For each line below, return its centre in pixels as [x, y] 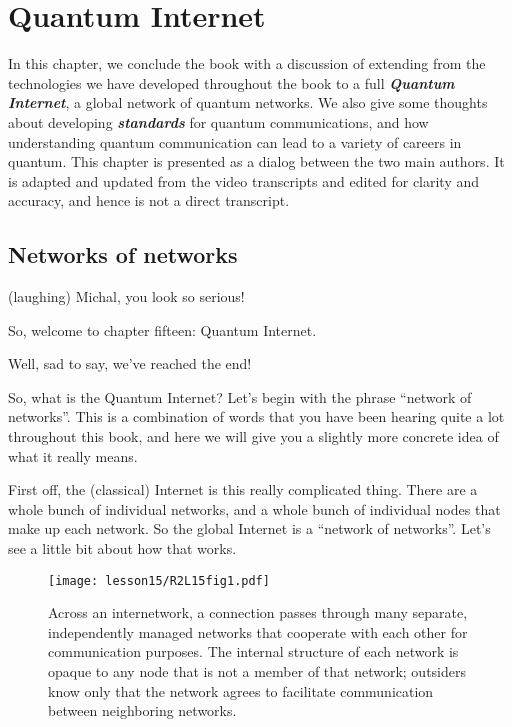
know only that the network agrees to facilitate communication [241, 690]
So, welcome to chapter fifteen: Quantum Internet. [162, 329]
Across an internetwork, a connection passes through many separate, [258, 612]
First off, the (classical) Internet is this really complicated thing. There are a [243, 489]
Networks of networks [123, 254]
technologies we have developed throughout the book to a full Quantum [231, 82]
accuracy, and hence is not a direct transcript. [149, 200]
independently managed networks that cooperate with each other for [258, 631]
